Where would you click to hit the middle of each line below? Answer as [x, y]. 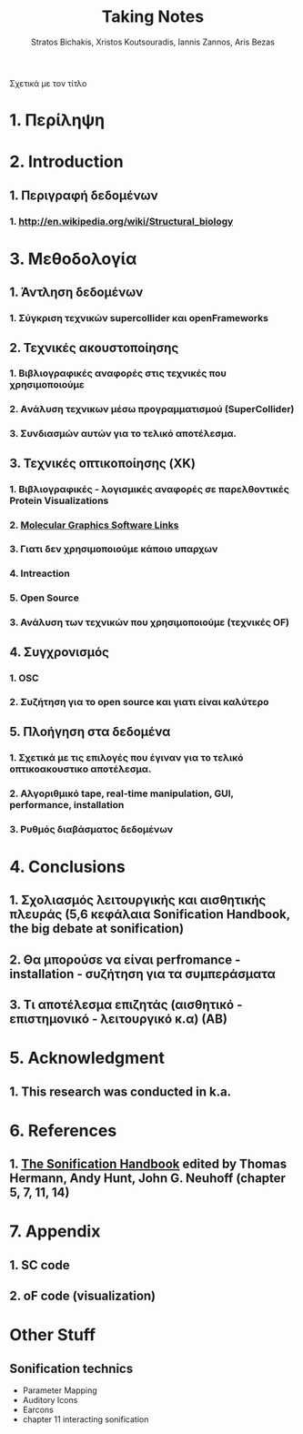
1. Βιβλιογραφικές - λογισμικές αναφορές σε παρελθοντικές [149, 489]
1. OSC [24, 678]
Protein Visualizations [59, 500]
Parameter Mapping [60, 1390]
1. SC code [40, 1265]
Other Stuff [53, 1335]
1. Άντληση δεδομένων [76, 293]
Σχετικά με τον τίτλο [48, 83]
